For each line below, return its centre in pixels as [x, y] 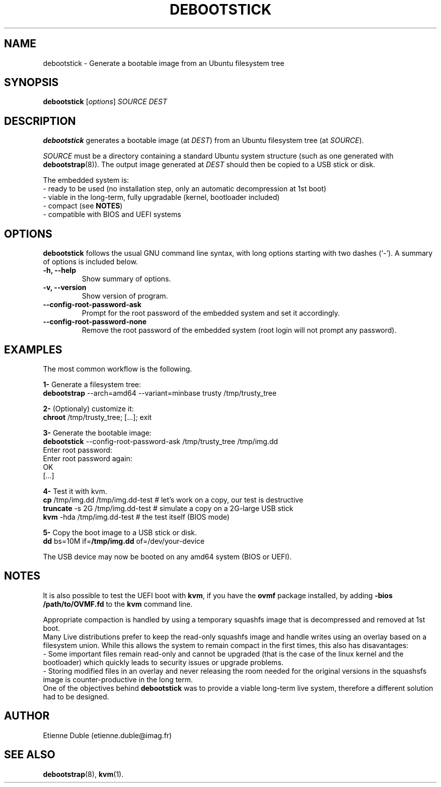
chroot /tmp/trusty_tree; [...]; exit [97, 417]
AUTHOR [27, 716]
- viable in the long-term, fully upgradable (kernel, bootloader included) [161, 197]
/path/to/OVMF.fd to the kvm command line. [118, 604]
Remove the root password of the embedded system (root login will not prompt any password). [239, 330]
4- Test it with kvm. [75, 491]
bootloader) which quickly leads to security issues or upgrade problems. [163, 662]
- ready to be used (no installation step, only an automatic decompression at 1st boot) [185, 189]
